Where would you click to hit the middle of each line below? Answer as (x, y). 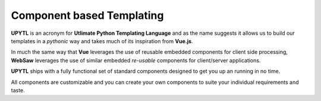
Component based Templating (87, 15)
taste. (18, 90)
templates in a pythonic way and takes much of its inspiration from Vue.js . (102, 41)
